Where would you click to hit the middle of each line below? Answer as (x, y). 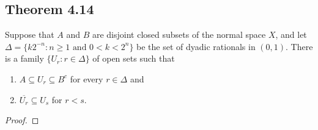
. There (299, 46)
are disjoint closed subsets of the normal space (179, 34)
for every (87, 78)
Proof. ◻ (22, 120)
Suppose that (30, 34)
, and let (291, 34)
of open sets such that (134, 58)
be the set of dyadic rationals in (196, 46)
